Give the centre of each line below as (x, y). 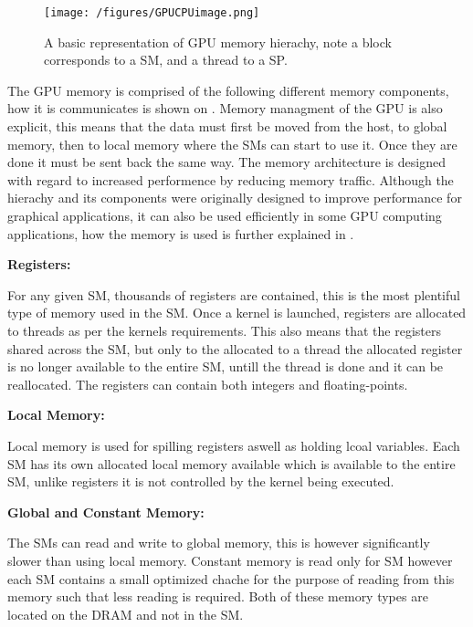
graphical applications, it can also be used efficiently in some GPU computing (225, 215)
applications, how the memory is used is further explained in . (181, 233)
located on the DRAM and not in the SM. (126, 614)
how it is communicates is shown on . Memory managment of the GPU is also (225, 108)
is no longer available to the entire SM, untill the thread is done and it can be (226, 366)
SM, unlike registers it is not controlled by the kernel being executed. (201, 481)
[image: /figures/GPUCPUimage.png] (152, 13)
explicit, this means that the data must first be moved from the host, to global (227, 126)
